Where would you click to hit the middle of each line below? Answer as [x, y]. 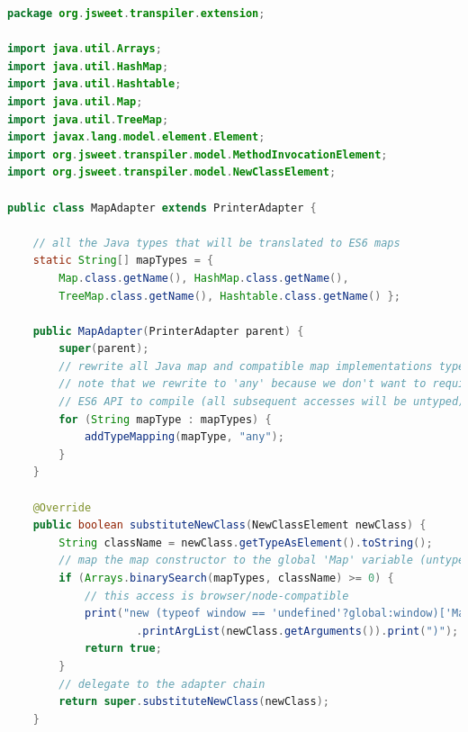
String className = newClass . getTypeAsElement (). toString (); [246, 542]
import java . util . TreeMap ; [88, 119]
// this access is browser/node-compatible [216, 596]
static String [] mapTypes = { [123, 261]
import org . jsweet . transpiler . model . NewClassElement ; [172, 172]
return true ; [123, 649]
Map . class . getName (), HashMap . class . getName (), [204, 278]
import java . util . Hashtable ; [94, 84]
